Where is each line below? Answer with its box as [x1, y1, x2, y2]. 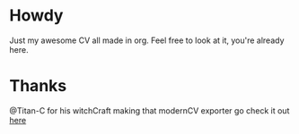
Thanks [9, 76, 67, 96]
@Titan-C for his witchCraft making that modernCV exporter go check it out [9, 105, 290, 116]
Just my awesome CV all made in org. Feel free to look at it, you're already [9, 35, 285, 46]
